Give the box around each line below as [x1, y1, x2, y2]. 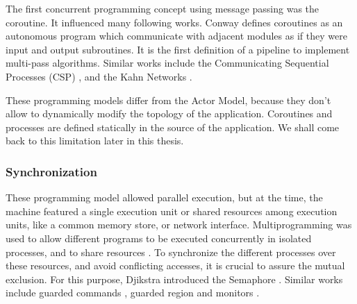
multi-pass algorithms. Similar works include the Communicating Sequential [6, 56, 329, 70]
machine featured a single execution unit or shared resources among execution [6, 203, 338, 218]
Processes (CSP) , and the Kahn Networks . [6, 69, 192, 83]
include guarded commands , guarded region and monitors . [6, 285, 260, 300]
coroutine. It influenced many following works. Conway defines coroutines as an [6, 15, 343, 29]
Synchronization [6, 162, 97, 180]
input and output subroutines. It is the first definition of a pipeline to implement [6, 42, 350, 56]
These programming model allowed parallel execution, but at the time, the [6, 190, 323, 205]
